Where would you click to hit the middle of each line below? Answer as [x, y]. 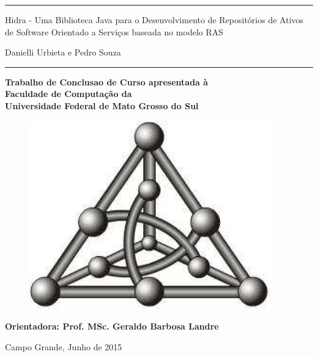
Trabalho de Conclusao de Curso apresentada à [107, 81]
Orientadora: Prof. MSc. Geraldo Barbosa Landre [112, 326]
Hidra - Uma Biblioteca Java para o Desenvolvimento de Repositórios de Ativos [154, 20]
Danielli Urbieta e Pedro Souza [63, 52]
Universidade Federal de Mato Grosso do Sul [102, 105]
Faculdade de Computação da [68, 94]
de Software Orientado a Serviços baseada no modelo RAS [114, 31]
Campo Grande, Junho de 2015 [64, 346]
